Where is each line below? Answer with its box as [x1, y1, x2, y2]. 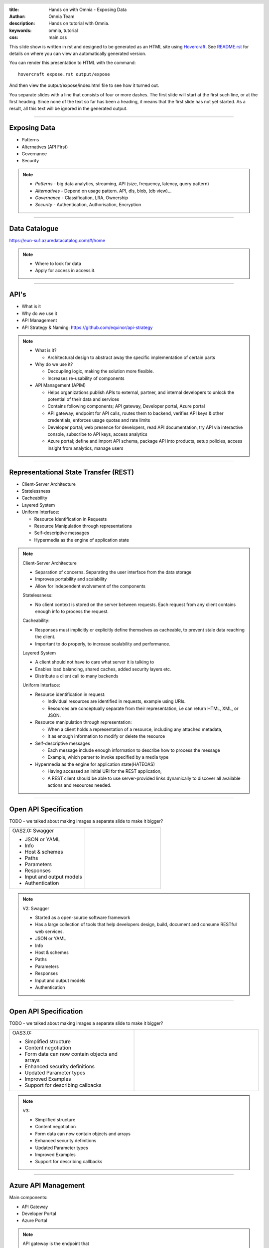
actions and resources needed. [47, 782, 112, 788]
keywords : [9, 27, 32, 33]
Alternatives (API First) [21, 144, 68, 150]
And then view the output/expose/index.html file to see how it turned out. [9, 82, 159, 88]
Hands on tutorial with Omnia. [48, 20, 110, 26]
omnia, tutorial [48, 27, 78, 33]
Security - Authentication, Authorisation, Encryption [35, 202, 141, 208]
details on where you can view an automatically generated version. [9, 50, 146, 56]
